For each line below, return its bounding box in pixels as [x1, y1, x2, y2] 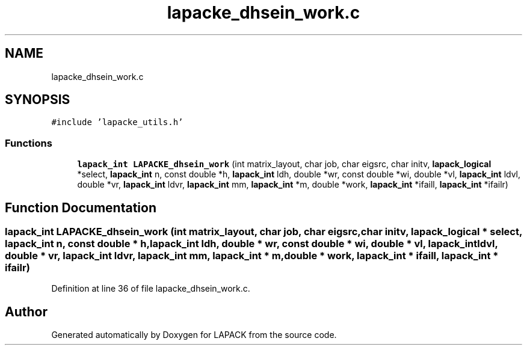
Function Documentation [5, 200, 156, 215]
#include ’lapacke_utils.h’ [51, 117, 183, 127]
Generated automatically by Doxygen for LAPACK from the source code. [51, 330, 337, 340]
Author [5, 304, 48, 319]
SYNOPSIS [5, 92, 70, 108]
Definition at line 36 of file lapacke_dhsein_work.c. [51, 283, 250, 294]
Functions [5, 137, 52, 149]
